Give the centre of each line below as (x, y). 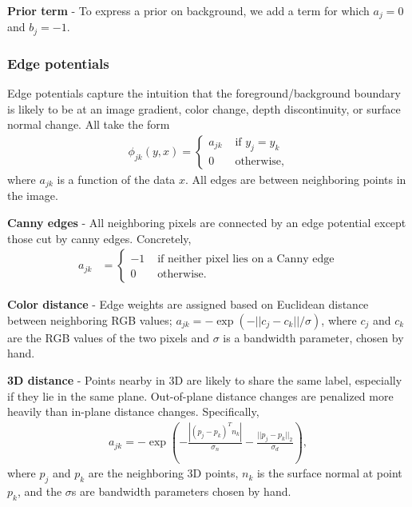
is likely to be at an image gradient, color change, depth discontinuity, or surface (204, 108)
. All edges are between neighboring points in (296, 179)
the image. (33, 196)
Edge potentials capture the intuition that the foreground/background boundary (204, 93)
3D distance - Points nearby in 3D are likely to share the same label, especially (205, 379)
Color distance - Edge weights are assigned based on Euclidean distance (188, 304)
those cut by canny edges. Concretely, (99, 238)
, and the (40, 491)
